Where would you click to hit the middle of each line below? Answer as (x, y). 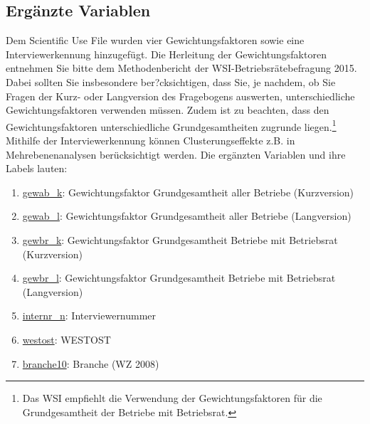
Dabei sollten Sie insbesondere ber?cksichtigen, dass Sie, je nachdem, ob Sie (171, 81)
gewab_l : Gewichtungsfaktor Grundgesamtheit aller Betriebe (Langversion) (187, 216)
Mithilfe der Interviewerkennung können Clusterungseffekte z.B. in (150, 141)
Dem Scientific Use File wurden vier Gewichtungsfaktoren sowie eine (155, 40)
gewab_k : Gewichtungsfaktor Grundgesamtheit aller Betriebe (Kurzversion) (188, 192)
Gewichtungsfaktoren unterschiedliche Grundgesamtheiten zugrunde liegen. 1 (171, 125)
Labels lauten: (37, 168)
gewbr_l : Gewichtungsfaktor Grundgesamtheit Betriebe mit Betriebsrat (179, 278)
